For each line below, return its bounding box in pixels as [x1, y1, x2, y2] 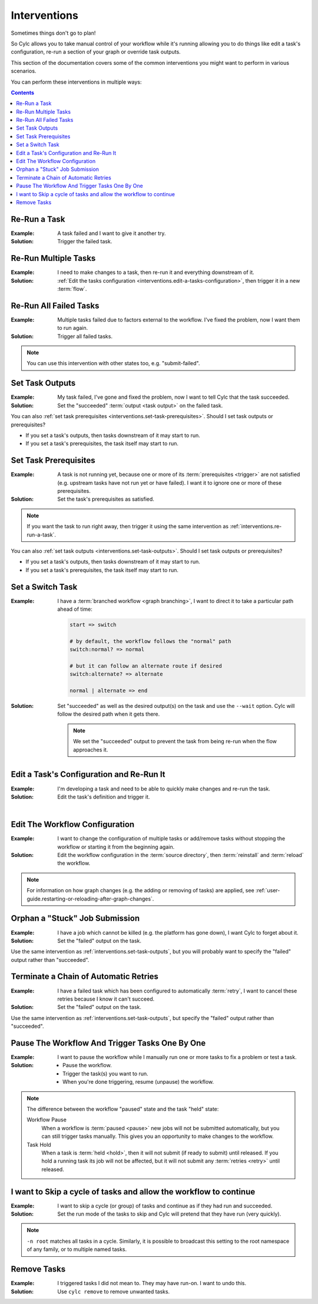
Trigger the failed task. [57, 238, 112, 245]
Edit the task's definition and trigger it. [57, 793, 150, 800]
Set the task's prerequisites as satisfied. [57, 495, 154, 503]
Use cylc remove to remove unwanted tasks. [57, 1288, 170, 1295]
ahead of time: [57, 605, 92, 613]
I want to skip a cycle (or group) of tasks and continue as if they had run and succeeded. [57, 1202, 273, 1209]
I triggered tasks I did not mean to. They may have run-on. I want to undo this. [57, 1280, 247, 1287]
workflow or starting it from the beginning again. [57, 843, 175, 850]
